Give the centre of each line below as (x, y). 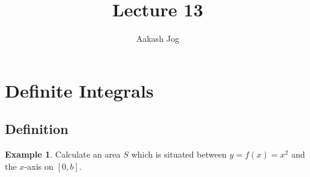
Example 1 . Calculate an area (63, 154)
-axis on (39, 166)
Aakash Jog (158, 38)
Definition (37, 129)
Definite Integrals (79, 90)
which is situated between (179, 154)
